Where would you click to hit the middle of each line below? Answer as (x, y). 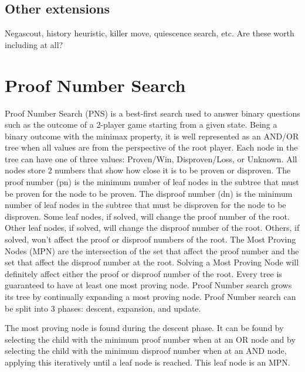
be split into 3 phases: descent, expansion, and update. (103, 308)
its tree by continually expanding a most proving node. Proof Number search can (150, 297)
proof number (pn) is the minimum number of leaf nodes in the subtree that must (152, 182)
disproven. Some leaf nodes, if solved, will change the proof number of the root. (147, 216)
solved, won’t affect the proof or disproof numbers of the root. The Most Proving (150, 239)
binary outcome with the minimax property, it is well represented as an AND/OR (152, 136)
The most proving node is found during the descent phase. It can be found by (144, 328)
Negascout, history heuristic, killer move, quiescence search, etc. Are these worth (150, 33)
